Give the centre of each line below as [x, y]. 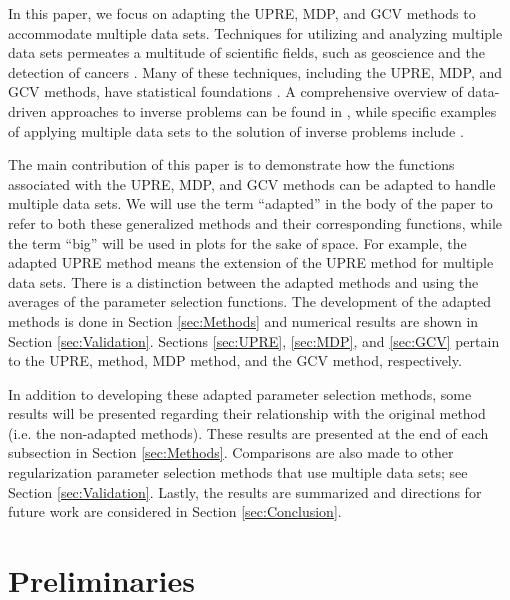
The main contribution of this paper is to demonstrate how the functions [231, 164]
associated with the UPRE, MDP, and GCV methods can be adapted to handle [252, 183]
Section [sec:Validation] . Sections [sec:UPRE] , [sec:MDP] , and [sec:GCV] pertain [254, 340]
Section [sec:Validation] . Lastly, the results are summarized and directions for [245, 491]
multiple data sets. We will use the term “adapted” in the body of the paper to [250, 203]
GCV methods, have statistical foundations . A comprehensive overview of [235, 91]
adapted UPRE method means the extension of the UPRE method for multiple [251, 262]
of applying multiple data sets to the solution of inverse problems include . [236, 130]
